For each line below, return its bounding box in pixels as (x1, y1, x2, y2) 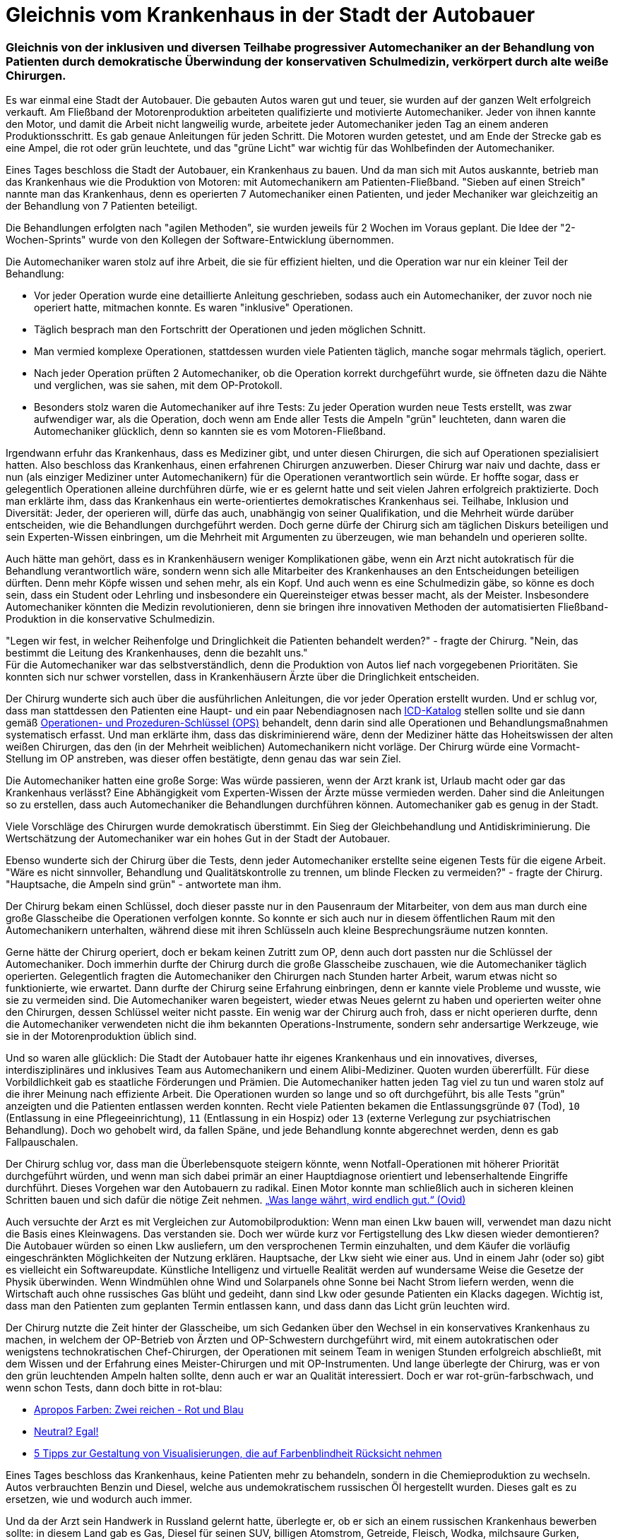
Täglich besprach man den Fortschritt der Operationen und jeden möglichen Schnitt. (34, 323, 426, 336)
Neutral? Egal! (34, 1425, 99, 1438)
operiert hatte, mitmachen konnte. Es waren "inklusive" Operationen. (34, 301, 353, 314)
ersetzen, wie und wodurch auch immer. (6, 1493, 193, 1506)
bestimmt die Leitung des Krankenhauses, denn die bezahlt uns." (6, 647, 308, 659)
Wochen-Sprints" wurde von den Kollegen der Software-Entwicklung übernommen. (6, 234, 394, 246)
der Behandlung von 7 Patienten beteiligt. (6, 200, 198, 212)
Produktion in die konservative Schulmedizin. (6, 613, 215, 625)
